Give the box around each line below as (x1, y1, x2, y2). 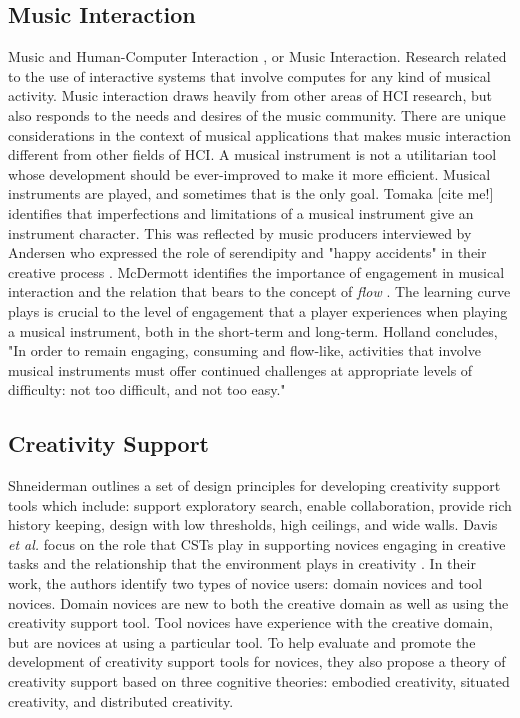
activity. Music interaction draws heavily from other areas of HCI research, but (8, 85, 492, 106)
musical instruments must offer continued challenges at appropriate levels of (8, 359, 473, 380)
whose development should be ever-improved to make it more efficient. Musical (8, 163, 491, 184)
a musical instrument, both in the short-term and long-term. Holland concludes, (8, 320, 498, 341)
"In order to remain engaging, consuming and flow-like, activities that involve (8, 340, 481, 361)
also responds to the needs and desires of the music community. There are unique (8, 104, 506, 125)
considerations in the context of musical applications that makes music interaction (8, 124, 511, 145)
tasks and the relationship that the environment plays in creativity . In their (8, 553, 476, 574)
